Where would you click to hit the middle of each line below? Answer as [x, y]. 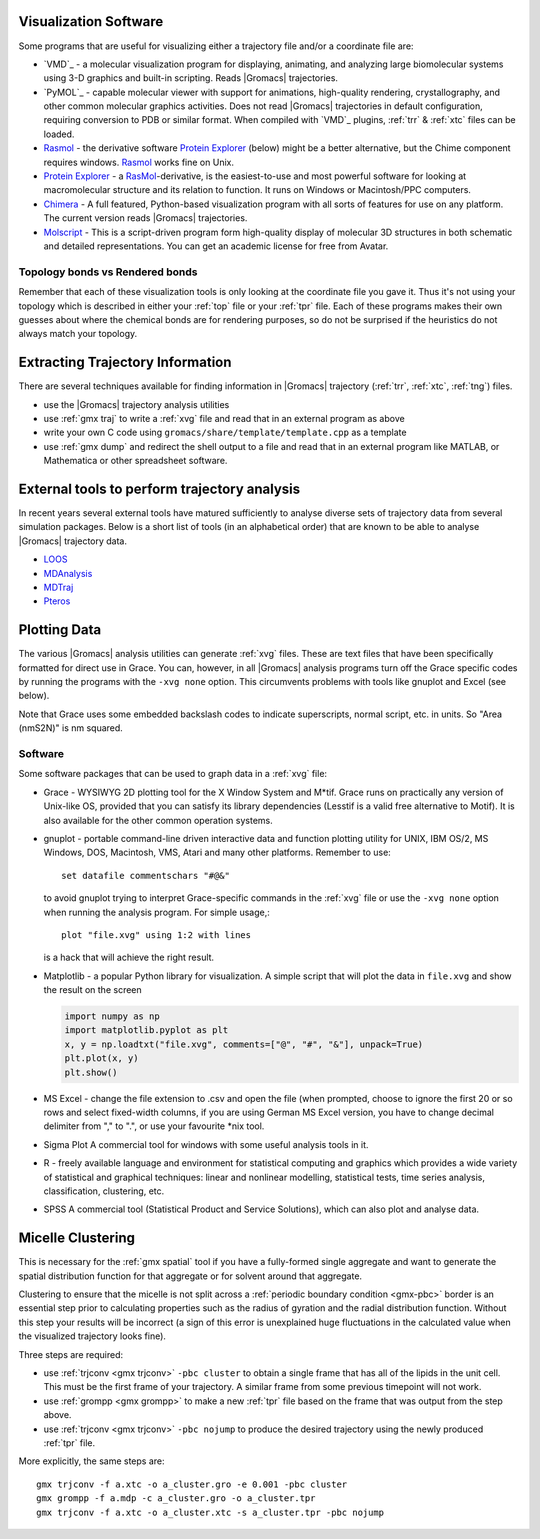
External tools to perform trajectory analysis [159, 488]
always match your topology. [78, 334]
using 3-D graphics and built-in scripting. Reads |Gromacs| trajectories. [191, 78]
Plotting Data [60, 630]
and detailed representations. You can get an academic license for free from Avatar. [216, 246]
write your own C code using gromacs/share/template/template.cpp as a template [225, 432]
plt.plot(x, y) [101, 1058]
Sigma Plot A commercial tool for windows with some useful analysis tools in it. [206, 1144]
